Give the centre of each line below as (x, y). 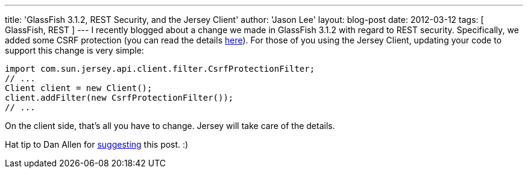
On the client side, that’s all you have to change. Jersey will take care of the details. (170, 126)
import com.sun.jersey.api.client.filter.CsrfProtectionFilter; (160, 69)
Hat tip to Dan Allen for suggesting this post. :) (97, 144)
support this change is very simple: (74, 50)
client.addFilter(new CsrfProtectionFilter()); (119, 98)
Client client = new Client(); (79, 88)
